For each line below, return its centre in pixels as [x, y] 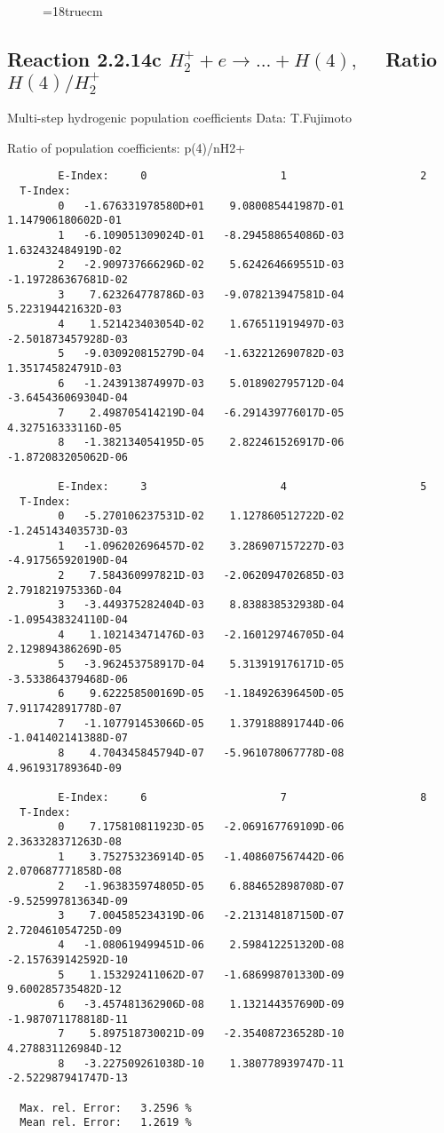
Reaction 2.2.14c [84, 58]
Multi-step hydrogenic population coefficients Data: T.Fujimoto [179, 118]
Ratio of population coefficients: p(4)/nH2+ [127, 147]
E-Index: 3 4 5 [242, 487]
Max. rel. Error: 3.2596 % [106, 1108]
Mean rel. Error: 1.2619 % [106, 1123]
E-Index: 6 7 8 [242, 797]
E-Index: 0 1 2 [242, 176]
